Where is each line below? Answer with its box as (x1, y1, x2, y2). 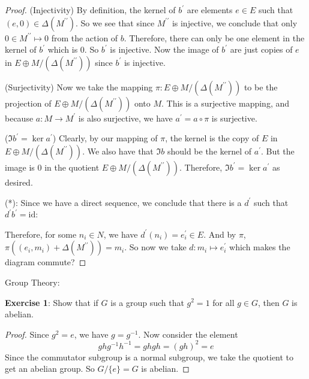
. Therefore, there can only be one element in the (124, 31, 305, 44)
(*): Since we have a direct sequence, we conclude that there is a (5, 196, 242, 208)
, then (257, 296, 280, 308)
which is (47, 43, 78, 56)
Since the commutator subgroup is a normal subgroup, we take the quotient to (5, 350, 294, 363)
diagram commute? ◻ (5, 256, 86, 268)
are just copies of (230, 43, 293, 56)
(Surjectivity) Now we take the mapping (5, 80, 153, 93)
